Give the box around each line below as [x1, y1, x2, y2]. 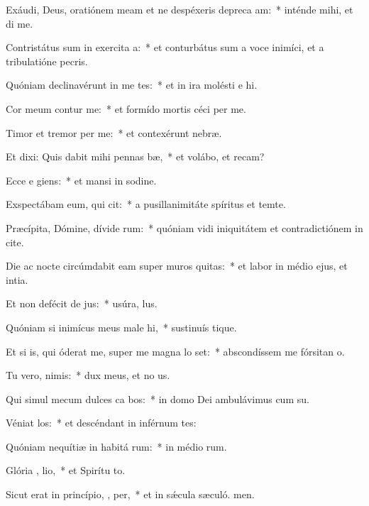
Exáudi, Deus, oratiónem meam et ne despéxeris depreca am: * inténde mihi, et [6, 2, 353, 16]
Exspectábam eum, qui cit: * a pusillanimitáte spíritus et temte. [6, 197, 286, 211]
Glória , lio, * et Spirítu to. [6, 463, 126, 478]
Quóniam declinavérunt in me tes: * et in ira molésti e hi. [6, 77, 258, 92]
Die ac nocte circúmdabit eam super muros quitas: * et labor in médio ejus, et [6, 258, 348, 273]
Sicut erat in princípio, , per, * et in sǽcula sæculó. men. [6, 487, 255, 502]
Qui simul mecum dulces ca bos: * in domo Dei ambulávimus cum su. [6, 391, 309, 406]
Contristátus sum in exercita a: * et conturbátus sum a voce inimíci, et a [6, 40, 324, 55]
